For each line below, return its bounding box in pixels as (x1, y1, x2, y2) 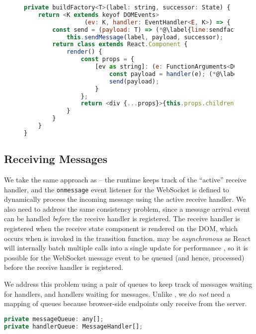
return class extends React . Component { (52, 41, 188, 48)
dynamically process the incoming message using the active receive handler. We (4, 194, 246, 204)
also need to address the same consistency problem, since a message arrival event (4, 203, 251, 214)
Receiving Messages (4, 151, 108, 167)
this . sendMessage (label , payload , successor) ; (66, 33, 223, 41)
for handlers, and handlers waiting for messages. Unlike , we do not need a (4, 288, 231, 299)
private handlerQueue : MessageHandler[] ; (4, 323, 143, 330)
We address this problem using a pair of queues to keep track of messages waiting (4, 278, 253, 289)
